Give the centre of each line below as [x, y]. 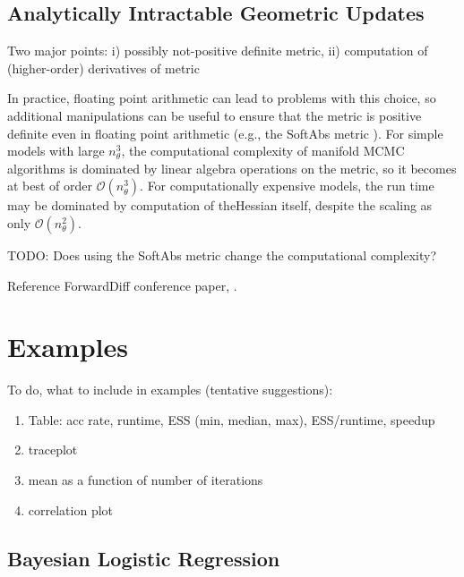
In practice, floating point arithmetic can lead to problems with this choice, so [222, 98]
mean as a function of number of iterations [146, 480]
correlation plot [71, 509]
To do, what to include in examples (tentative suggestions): [170, 390]
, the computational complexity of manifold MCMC [263, 151]
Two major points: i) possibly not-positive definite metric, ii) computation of [218, 51]
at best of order [50, 186]
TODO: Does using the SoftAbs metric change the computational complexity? [222, 255]
